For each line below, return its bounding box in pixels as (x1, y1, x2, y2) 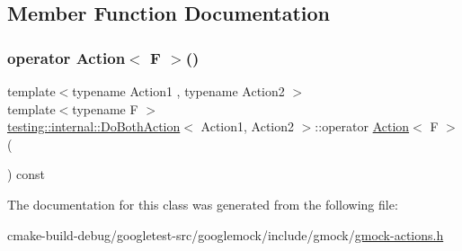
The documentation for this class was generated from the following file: (7, 194, 398, 213)
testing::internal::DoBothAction (7, 117, 181, 136)
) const (7, 165, 46, 184)
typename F (72, 99, 138, 118)
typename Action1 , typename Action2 (72, 82, 285, 100)
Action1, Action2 (200, 117, 295, 136)
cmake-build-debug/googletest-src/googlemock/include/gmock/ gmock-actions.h (7, 225, 444, 244)
